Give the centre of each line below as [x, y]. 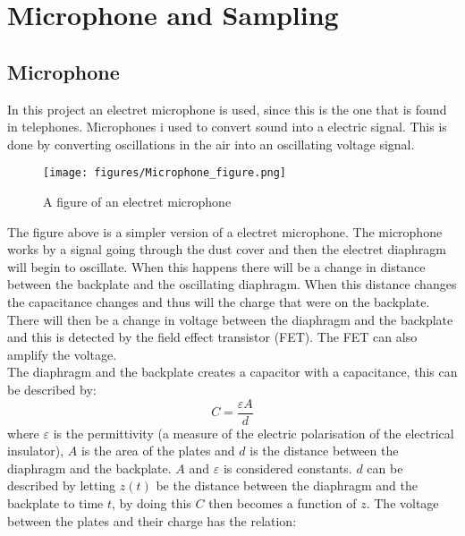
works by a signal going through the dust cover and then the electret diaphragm [227, 249]
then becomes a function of [283, 502]
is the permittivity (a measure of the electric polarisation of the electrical [254, 433]
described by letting [62, 485]
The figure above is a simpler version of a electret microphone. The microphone [225, 231]
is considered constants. [287, 468]
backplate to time [55, 502]
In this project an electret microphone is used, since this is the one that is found [227, 109]
